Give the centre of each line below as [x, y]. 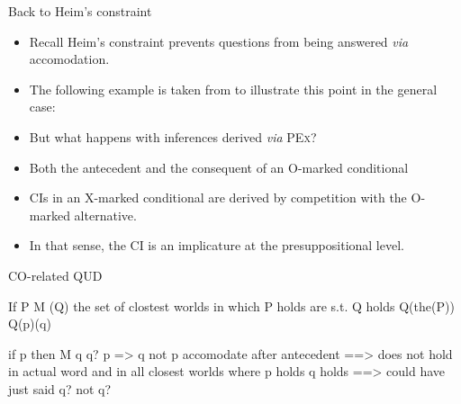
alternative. [105, 215]
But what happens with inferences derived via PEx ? [173, 136]
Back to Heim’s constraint [80, 11]
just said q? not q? [60, 388]
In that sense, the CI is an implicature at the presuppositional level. [217, 245]
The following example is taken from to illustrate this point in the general [233, 89]
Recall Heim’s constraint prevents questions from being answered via [219, 41]
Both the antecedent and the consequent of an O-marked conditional [219, 167]
